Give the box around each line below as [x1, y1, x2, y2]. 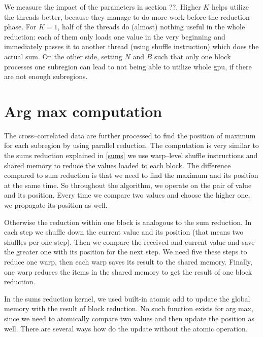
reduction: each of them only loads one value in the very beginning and [4, 31, 225, 42]
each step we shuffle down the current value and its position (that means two [4, 227, 244, 237]
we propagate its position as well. [4, 200, 108, 210]
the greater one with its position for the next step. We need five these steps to [4, 246, 247, 257]
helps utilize [211, 2, 249, 12]
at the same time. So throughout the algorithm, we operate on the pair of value [4, 179, 252, 190]
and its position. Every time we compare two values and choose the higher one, [4, 190, 250, 200]
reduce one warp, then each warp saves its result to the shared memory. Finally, [4, 256, 252, 267]
